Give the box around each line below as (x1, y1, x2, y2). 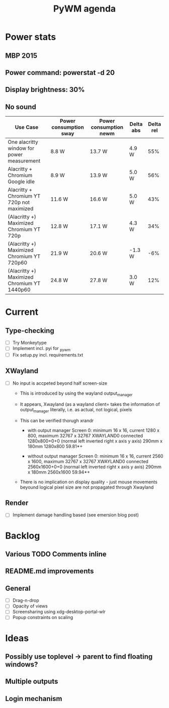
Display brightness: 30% (5, 85, 85, 94)
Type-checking (5, 326, 54, 335)
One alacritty (8, 139, 39, 146)
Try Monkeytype (12, 340, 47, 346)
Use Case (15, 124, 39, 131)
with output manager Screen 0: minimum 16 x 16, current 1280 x (27, 427, 160, 433)
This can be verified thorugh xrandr (20, 417, 94, 423)
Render (5, 498, 29, 507)
